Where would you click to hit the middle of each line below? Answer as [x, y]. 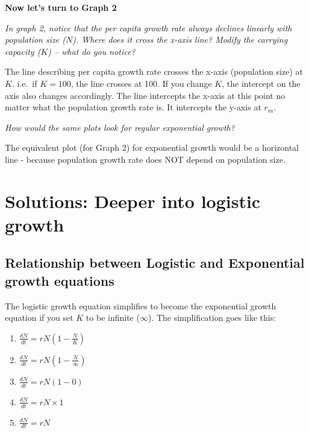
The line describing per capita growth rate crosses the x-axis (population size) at [154, 71]
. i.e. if [24, 83]
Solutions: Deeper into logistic [133, 201]
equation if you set [39, 318]
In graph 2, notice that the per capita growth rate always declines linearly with [148, 27]
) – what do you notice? [92, 51]
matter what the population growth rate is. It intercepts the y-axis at [133, 107]
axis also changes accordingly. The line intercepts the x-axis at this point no [145, 95]
